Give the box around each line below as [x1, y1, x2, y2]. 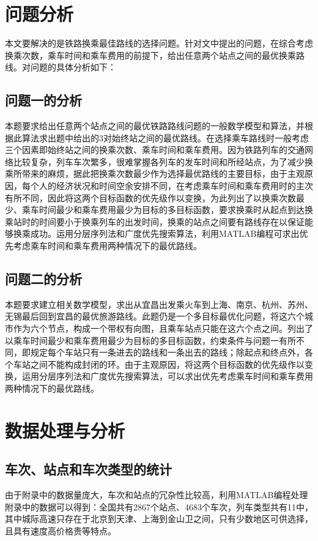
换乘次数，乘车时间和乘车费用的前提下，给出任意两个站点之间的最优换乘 [5, 48, 296, 61]
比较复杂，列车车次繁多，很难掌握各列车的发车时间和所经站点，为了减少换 [13, 155, 313, 168]
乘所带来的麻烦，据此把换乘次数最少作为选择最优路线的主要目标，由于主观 [5, 167, 305, 180]
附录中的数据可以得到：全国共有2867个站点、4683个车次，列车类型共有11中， [5, 500, 313, 513]
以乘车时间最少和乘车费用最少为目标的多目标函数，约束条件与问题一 [5, 334, 279, 346]
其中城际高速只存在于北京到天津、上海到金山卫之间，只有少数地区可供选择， [5, 512, 313, 525]
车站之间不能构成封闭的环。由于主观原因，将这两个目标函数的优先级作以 [13, 357, 305, 370]
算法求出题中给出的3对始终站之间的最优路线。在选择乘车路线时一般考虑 [21, 131, 309, 144]
